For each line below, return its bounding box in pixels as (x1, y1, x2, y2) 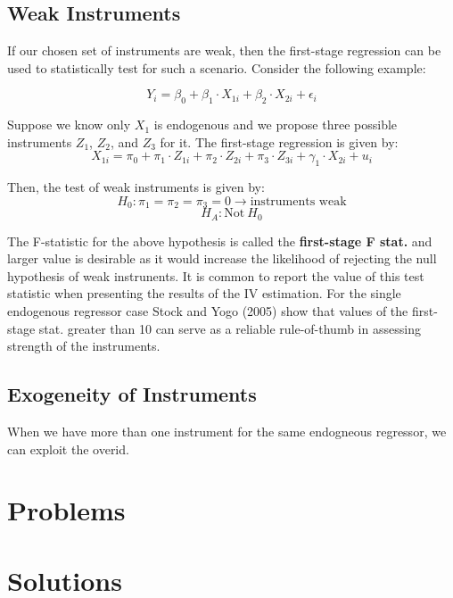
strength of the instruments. (7, 336, 161, 355)
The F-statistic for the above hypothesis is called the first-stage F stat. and (7, 231, 432, 250)
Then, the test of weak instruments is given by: (7, 178, 265, 196)
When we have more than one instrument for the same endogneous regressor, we (7, 422, 447, 441)
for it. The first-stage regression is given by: (160, 132, 399, 151)
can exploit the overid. (7, 439, 129, 458)
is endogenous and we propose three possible (153, 115, 398, 134)
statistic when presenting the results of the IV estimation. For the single (7, 284, 401, 303)
